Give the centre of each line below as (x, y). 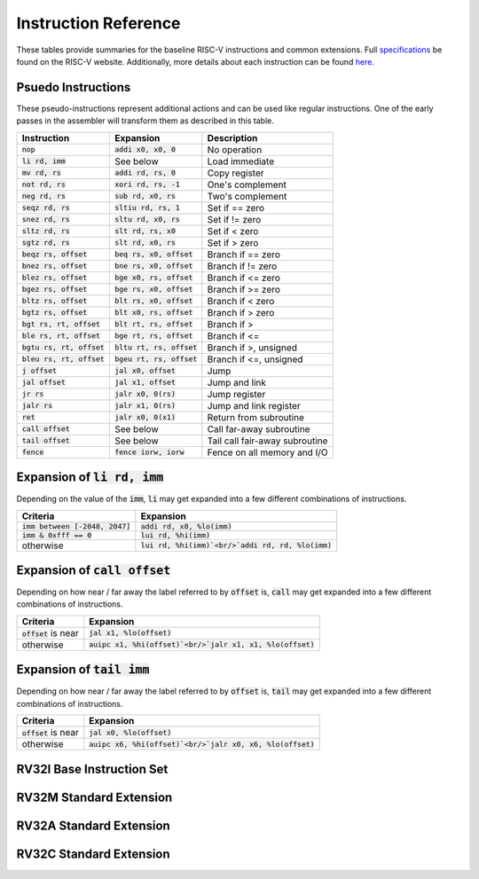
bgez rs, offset (55, 290)
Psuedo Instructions (74, 87)
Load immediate (241, 161)
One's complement (247, 184)
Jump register (236, 394)
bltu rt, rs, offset (156, 347)
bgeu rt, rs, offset (156, 359)
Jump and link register (254, 405)
